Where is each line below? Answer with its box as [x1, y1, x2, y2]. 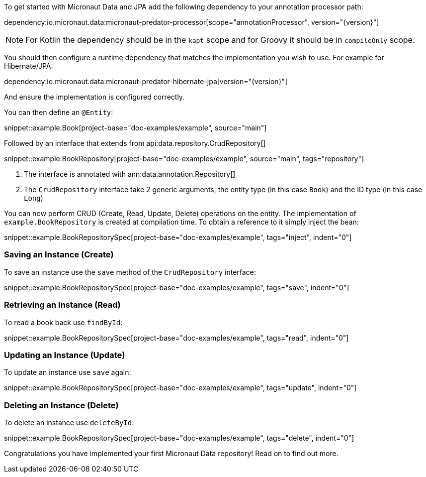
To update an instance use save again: [4, 368, 131, 377]
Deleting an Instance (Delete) [4, 400, 119, 410]
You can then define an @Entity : [4, 108, 113, 117]
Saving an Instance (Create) [4, 249, 114, 260]
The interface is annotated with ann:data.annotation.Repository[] [24, 170, 236, 178]
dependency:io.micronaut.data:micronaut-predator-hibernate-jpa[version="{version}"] [4, 77, 288, 86]
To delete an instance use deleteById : [4, 418, 134, 427]
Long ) [24, 194, 43, 202]
